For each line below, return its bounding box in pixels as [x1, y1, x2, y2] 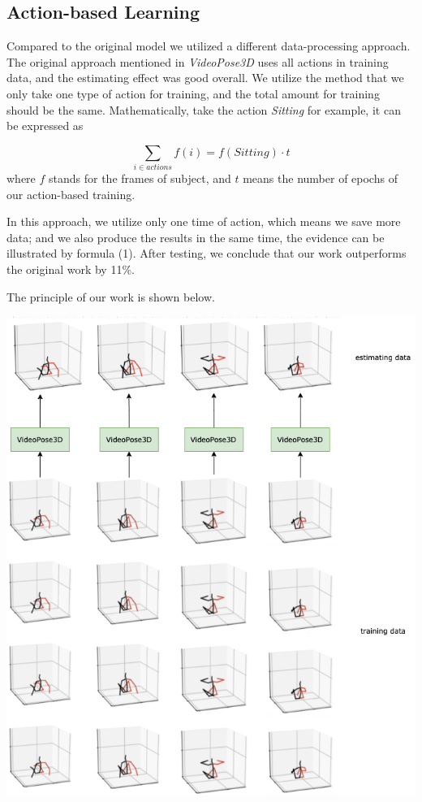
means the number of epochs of [243, 170, 398, 187]
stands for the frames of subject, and [49, 170, 231, 187]
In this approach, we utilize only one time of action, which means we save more [6, 213, 401, 230]
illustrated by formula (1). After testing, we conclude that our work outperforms [6, 245, 407, 262]
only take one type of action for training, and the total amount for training [6, 85, 380, 102]
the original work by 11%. [6, 261, 135, 278]
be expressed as [6, 117, 84, 134]
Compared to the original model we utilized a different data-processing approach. [6, 37, 411, 54]
